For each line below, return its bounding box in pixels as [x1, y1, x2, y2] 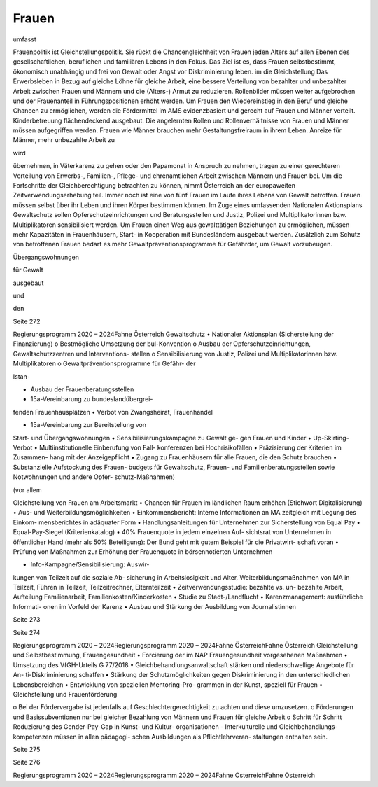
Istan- [13, 372, 31, 381]
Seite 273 [13, 615, 41, 624]
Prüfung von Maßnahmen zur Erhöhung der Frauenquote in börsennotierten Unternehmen [13, 547, 273, 556]
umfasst [13, 35, 36, 43]
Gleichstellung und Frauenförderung [13, 690, 118, 698]
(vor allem [13, 485, 42, 494]
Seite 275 [13, 745, 41, 753]
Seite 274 [13, 628, 41, 636]
